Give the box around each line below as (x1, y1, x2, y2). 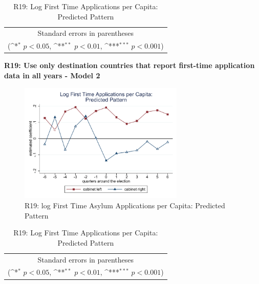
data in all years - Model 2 (4, 70, 100, 80)
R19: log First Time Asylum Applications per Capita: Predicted (25, 200, 225, 210)
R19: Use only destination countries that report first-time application (4, 60, 255, 71)
